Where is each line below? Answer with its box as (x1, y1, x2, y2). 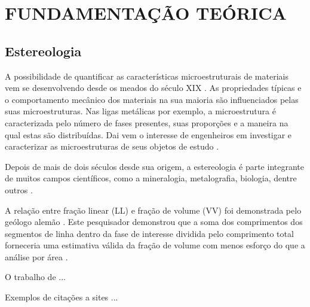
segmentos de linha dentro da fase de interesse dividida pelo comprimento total (5, 227, 294, 239)
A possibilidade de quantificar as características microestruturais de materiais (5, 69, 288, 82)
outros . (5, 183, 33, 196)
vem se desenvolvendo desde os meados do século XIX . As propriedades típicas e (5, 81, 302, 94)
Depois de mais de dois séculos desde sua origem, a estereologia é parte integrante (5, 160, 304, 172)
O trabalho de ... (5, 270, 66, 283)
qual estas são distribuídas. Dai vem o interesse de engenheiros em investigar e (5, 128, 292, 141)
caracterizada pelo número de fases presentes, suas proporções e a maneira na (5, 116, 288, 129)
